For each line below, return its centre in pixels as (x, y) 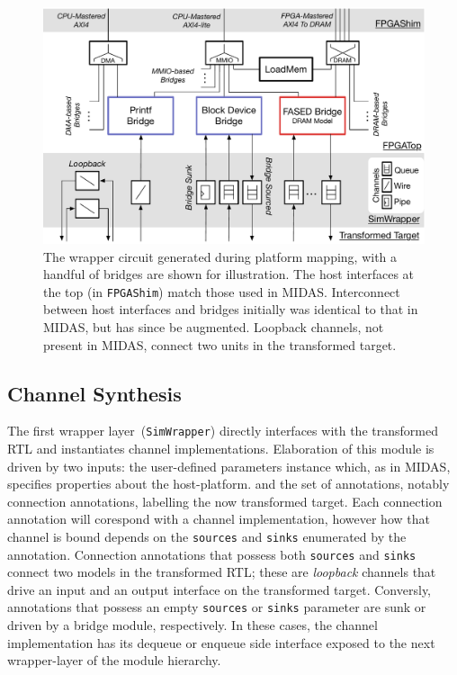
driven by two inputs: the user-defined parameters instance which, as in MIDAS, (229, 466)
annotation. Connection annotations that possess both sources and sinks (212, 554)
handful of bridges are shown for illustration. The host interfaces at (229, 274)
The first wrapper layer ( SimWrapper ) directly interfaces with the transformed (223, 431)
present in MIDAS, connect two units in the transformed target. (220, 344)
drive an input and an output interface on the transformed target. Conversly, (220, 589)
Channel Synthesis (94, 393)
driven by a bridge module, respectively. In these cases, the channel (193, 625)
